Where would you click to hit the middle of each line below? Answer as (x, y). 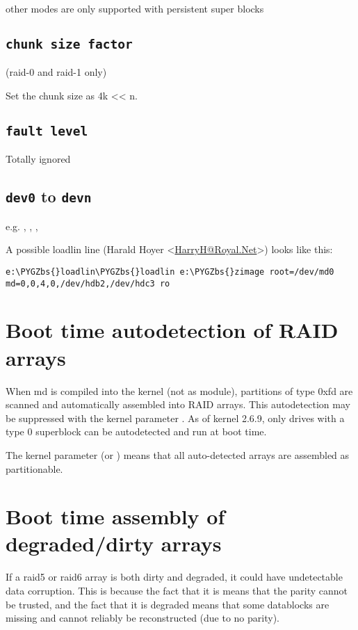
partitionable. (34, 468)
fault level (47, 131)
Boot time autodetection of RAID (172, 330)
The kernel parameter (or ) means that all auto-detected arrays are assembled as (178, 454)
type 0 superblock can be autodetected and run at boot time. (136, 431)
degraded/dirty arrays (114, 543)
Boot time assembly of (115, 516)
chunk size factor (69, 44)
